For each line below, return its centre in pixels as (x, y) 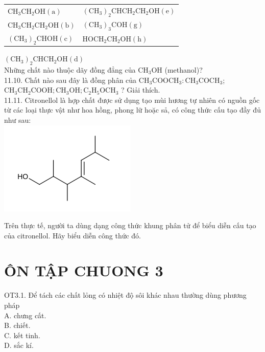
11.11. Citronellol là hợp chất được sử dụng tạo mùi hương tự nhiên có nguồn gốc (132, 100)
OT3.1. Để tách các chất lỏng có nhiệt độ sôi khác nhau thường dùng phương (125, 295)
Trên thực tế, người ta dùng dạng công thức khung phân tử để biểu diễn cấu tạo (130, 225)
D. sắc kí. (19, 345)
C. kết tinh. (22, 335)
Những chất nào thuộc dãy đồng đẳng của (70, 69)
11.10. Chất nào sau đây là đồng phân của (70, 80)
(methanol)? (184, 69)
